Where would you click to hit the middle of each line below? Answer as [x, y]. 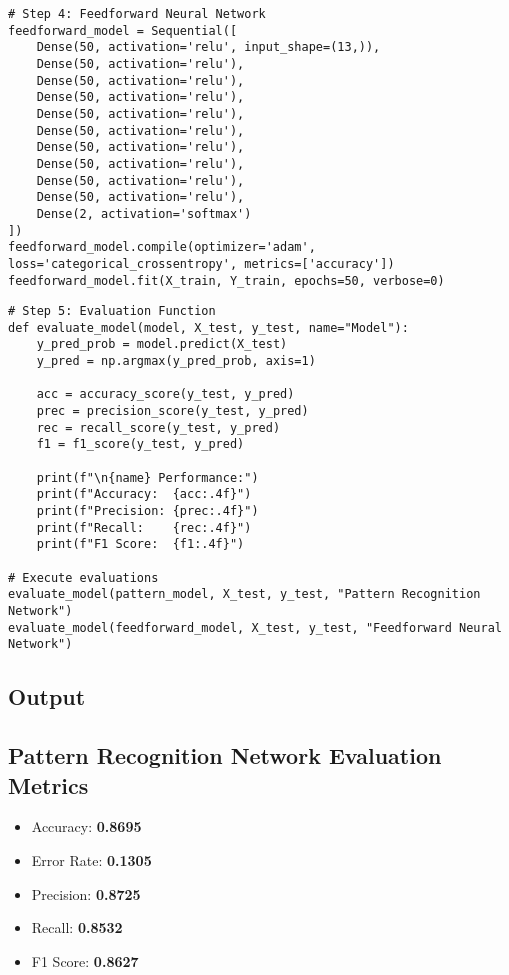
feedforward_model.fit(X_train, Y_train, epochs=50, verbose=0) [226, 280]
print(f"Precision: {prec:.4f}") [147, 511]
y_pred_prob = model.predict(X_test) [162, 344]
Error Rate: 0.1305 [91, 859]
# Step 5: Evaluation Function [112, 311]
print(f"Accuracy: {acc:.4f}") [144, 494]
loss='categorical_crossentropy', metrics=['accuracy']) [201, 263]
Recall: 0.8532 [77, 927]
